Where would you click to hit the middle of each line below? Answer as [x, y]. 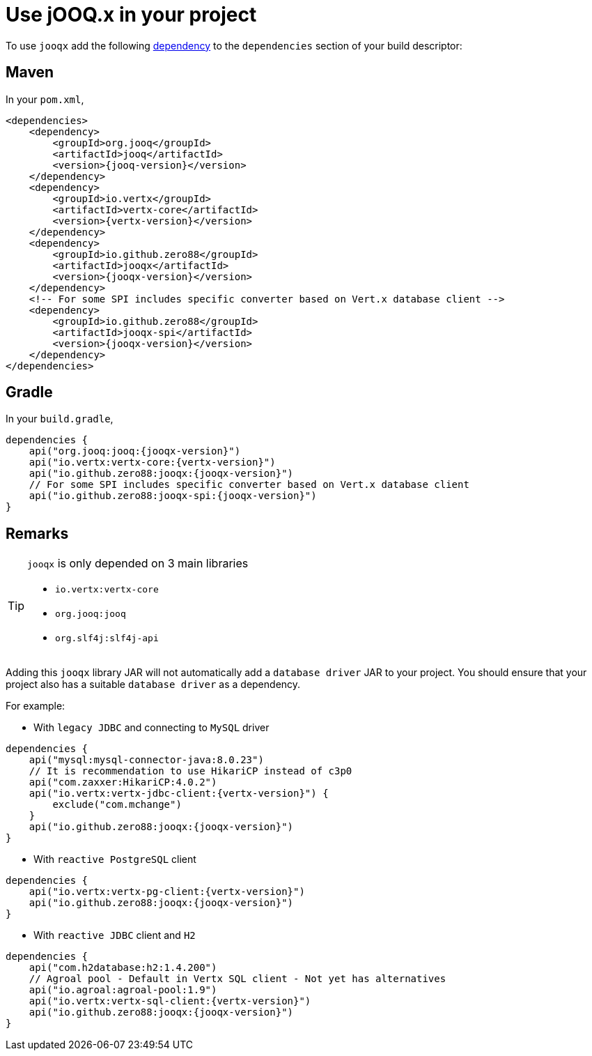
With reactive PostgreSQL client [115, 859]
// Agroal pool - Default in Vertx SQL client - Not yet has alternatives [237, 979]
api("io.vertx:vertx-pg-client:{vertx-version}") [167, 892]
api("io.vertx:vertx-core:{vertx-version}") [152, 462]
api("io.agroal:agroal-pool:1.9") [123, 990]
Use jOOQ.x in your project [131, 15]
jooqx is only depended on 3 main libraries [138, 564]
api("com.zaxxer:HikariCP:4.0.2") [123, 782]
